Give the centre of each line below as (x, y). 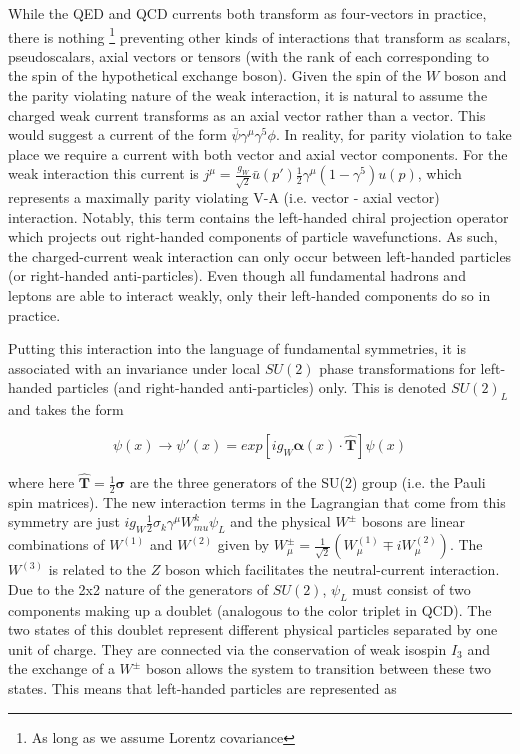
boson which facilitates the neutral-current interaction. (332, 569)
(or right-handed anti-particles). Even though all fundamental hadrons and (237, 275)
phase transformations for (397, 367)
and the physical (280, 521)
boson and (475, 75)
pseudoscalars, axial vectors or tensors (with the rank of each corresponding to (249, 55)
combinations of (56, 544)
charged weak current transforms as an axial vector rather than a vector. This (247, 114)
